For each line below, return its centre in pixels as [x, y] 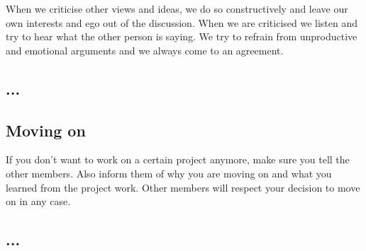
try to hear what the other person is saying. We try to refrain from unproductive [182, 36]
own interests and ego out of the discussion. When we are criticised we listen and [182, 22]
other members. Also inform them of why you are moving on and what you [169, 173]
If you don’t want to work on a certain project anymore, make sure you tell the [178, 159]
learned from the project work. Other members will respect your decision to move [183, 187]
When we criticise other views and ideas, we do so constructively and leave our [177, 8]
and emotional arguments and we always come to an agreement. [145, 50]
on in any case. [38, 201]
